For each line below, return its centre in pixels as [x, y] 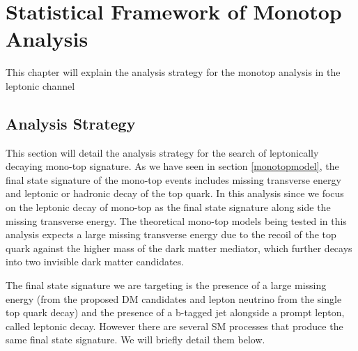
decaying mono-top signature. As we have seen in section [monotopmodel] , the [172, 166]
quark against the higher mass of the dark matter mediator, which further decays [179, 248]
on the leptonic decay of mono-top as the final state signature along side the [168, 207]
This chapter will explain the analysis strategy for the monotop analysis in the [173, 72]
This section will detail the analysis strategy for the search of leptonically [162, 152]
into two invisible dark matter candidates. [95, 262]
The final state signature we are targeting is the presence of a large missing [166, 285]
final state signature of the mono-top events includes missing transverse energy [173, 179]
